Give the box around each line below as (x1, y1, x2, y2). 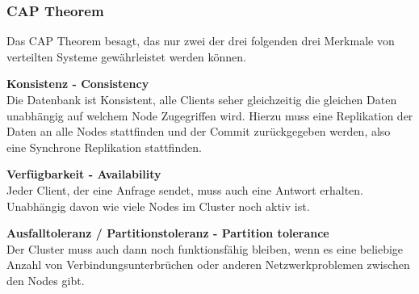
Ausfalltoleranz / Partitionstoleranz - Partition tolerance (6, 225, 329, 241)
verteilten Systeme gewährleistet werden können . (6, 48, 246, 65)
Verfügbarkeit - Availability (6, 166, 161, 183)
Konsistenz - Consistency (6, 75, 149, 92)
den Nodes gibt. (6, 271, 85, 288)
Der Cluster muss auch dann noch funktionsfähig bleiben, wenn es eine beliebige (6, 240, 404, 257)
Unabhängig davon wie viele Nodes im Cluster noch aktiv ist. (6, 197, 310, 214)
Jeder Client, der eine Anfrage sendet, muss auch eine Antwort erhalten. (6, 181, 363, 198)
